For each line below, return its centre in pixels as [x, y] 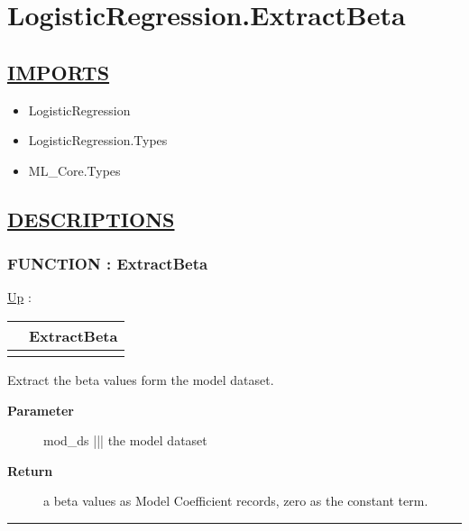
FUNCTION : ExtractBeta [108, 264]
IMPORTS [59, 72]
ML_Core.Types [74, 170]
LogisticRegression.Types [98, 140]
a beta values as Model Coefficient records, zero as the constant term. [236, 501]
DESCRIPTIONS [91, 219]
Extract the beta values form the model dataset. [141, 379]
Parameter [41, 410]
